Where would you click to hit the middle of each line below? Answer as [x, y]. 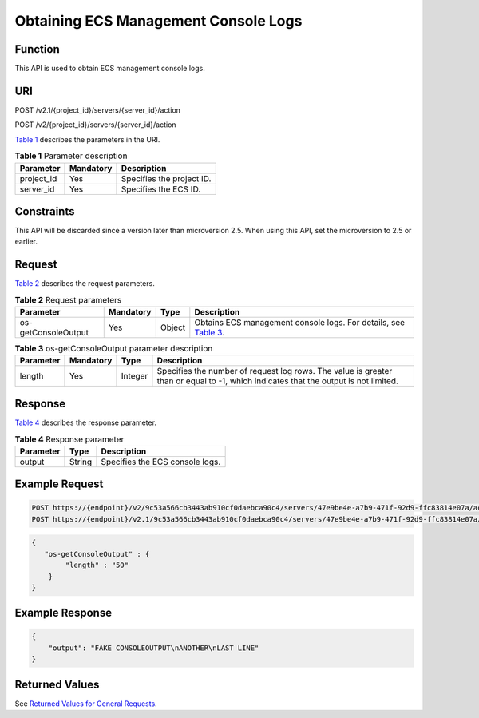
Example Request [59, 484]
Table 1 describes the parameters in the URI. [87, 139]
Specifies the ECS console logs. [161, 462]
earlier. [26, 242]
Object [173, 327]
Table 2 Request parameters [68, 299]
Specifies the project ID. [166, 178]
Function [37, 49]
